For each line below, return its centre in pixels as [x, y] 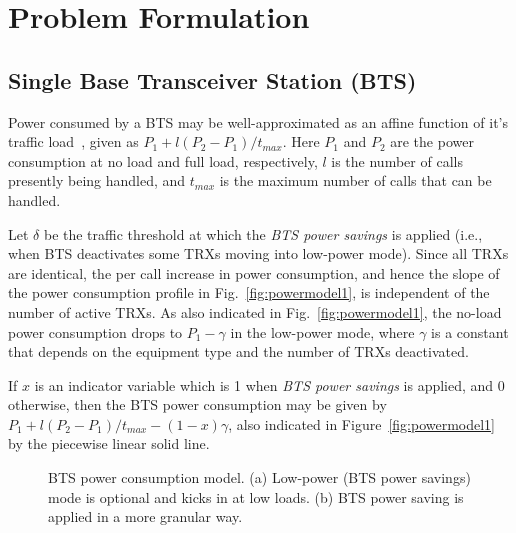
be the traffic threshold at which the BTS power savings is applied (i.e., [263, 233]
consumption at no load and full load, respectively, [163, 160]
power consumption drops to [95, 331]
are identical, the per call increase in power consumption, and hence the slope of [254, 272]
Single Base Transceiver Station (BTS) [212, 79]
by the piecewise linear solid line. [109, 443]
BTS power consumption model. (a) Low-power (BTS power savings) [259, 477]
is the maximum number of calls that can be [355, 180]
